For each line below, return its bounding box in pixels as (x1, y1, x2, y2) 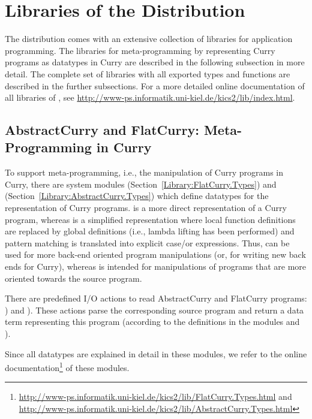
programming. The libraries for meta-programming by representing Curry (5, 44, 275, 56)
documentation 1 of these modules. (5, 360, 130, 373)
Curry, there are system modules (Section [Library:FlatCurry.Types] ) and (5, 177, 277, 190)
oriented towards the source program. (5, 272, 142, 284)
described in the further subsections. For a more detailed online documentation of (5, 79, 305, 92)
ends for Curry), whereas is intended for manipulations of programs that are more (5, 260, 307, 273)
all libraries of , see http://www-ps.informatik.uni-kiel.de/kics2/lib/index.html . (5, 91, 295, 104)
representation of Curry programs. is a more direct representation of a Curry (5, 201, 287, 214)
